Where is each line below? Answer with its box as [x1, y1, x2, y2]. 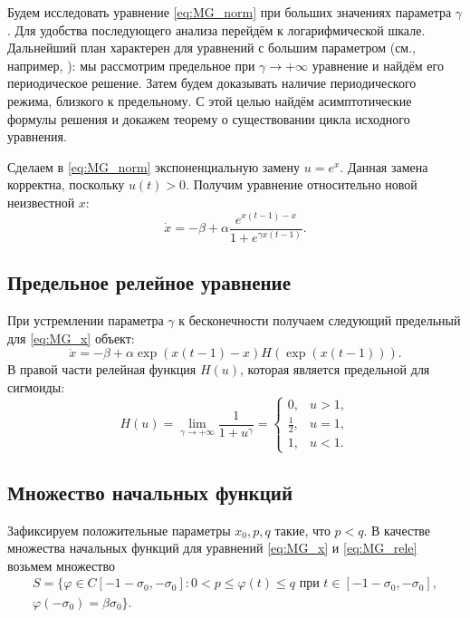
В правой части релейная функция [7, 360, 197, 379]
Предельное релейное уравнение [7, 268, 291, 296]
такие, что [274, 520, 331, 539]
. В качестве [363, 520, 431, 539]
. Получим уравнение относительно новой [186, 175, 417, 194]
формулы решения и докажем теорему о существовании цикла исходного [7, 109, 410, 128]
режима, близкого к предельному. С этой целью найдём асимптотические [7, 91, 412, 110]
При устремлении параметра [7, 311, 164, 330]
